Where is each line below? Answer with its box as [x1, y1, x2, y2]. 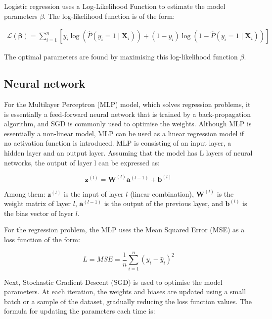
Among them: [4, 188, 45, 199]
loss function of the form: [4, 234, 80, 244]
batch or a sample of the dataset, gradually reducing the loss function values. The [4, 296, 252, 306]
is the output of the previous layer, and [104, 198, 223, 209]
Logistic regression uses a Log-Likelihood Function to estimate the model [4, 1, 226, 11]
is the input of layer [63, 188, 124, 199]
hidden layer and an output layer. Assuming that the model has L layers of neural [4, 147, 253, 158]
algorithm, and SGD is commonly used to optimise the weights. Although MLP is [4, 118, 252, 129]
